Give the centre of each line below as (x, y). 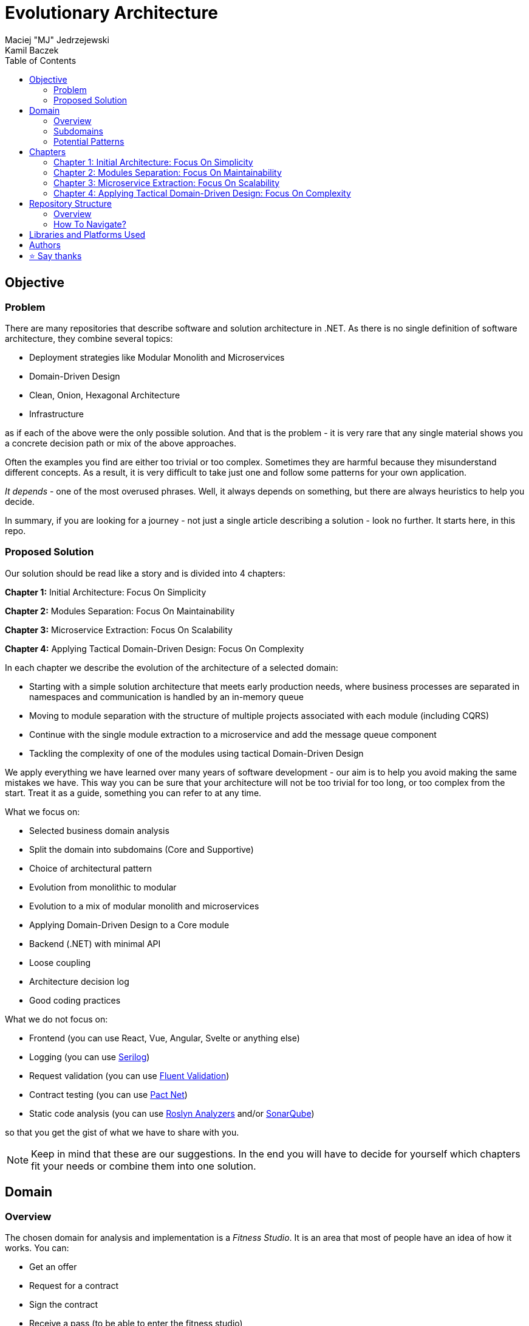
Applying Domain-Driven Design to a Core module (129, 925)
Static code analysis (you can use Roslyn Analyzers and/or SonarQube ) (172, 1113)
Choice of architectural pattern (90, 868)
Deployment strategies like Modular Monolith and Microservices (157, 357)
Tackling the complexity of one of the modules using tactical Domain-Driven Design (196, 753)
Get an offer (53, 1266)
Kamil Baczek (32, 50)
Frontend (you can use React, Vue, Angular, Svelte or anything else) (165, 1038)
